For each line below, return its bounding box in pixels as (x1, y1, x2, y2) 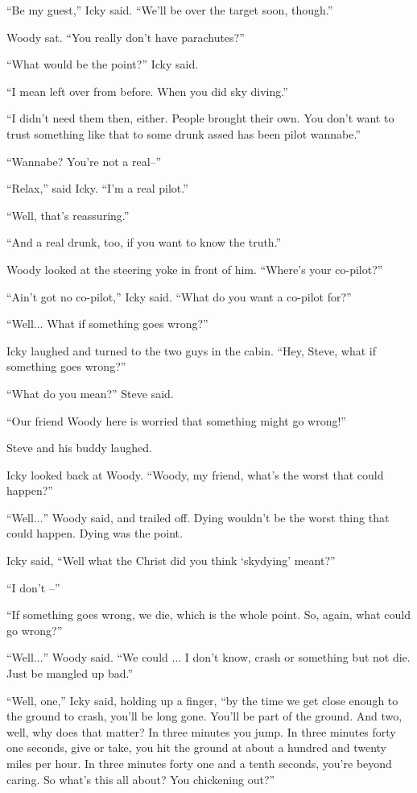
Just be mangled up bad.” (6, 665, 134, 682)
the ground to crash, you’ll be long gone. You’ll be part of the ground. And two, (6, 708, 403, 724)
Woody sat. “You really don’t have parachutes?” (6, 28, 245, 45)
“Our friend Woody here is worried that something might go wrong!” (6, 412, 346, 429)
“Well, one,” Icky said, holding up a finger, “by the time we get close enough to (6, 691, 398, 708)
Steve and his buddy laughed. (6, 439, 152, 456)
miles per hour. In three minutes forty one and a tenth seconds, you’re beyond (6, 755, 392, 771)
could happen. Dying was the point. (6, 525, 183, 542)
